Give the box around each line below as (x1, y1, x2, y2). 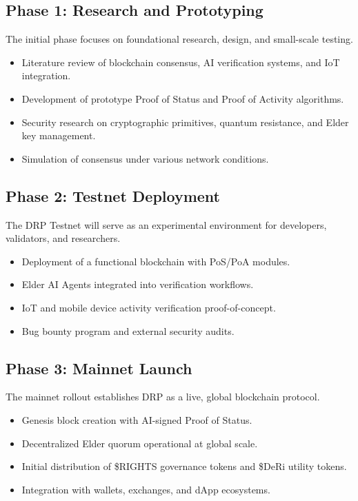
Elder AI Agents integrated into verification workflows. (21, 277, 254, 292)
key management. (21, 128, 96, 143)
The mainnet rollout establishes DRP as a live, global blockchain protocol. (6, 389, 320, 404)
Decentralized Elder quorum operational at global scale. (21, 436, 258, 450)
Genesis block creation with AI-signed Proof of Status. (21, 412, 252, 427)
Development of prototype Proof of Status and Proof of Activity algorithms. (21, 91, 344, 105)
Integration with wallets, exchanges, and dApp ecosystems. (21, 482, 270, 496)
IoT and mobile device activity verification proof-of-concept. (21, 300, 276, 314)
